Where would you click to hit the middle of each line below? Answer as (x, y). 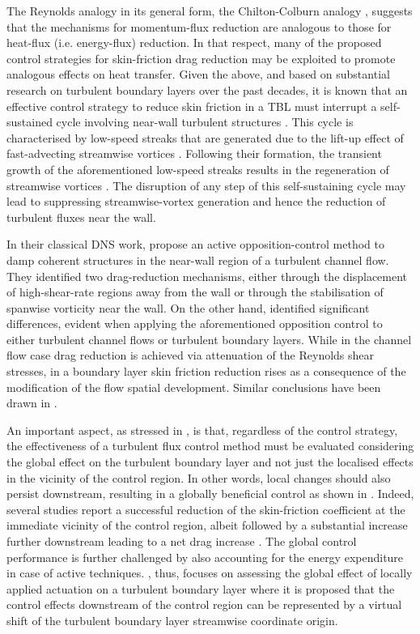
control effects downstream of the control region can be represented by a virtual (204, 604)
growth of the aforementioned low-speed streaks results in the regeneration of (198, 169)
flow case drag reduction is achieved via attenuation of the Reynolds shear (191, 355)
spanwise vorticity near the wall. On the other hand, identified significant (188, 307)
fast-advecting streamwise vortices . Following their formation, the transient (194, 153)
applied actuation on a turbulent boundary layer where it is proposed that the (201, 588)
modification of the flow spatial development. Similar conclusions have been (194, 387)
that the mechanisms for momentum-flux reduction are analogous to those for (199, 26)
